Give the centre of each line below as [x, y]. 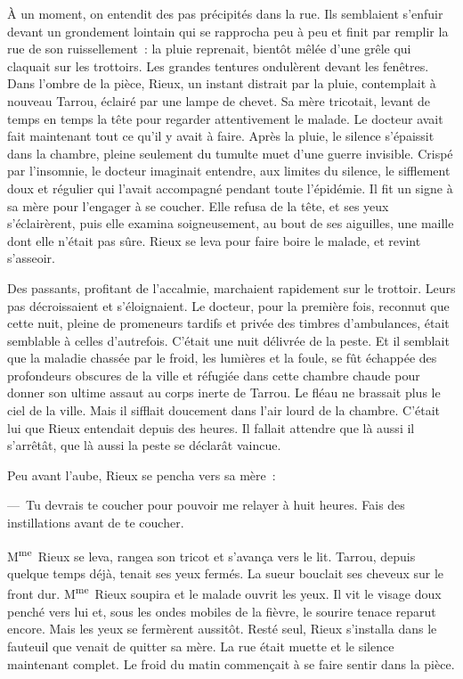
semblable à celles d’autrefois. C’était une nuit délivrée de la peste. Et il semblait [228, 340]
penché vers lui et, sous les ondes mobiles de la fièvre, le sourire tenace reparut [222, 611]
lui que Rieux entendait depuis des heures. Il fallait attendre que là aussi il [211, 427]
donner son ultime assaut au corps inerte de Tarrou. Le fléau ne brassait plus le [224, 393]
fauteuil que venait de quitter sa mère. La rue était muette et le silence [201, 646]
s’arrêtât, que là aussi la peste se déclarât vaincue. [144, 445]
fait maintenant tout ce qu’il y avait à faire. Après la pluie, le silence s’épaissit [221, 136]
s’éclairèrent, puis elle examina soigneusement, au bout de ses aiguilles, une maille [231, 223]
